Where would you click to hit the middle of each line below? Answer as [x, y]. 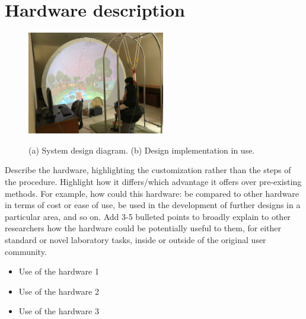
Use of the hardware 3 [59, 311]
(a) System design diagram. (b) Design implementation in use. [142, 150]
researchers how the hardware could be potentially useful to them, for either [143, 228]
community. [26, 251]
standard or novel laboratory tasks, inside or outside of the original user [136, 239]
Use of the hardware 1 [59, 271]
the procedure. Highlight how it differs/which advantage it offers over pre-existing [153, 181]
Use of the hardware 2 [59, 291]
